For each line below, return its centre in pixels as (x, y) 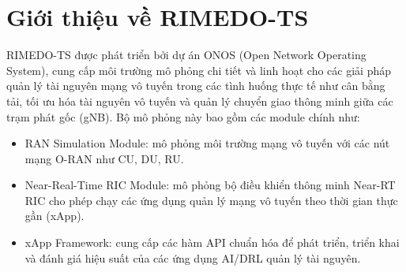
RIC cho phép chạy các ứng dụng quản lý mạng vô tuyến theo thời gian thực (211, 200)
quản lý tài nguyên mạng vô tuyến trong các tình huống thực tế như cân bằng (196, 86)
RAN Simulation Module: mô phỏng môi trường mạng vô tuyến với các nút (207, 143)
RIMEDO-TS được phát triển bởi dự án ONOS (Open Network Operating (186, 55)
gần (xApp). (55, 216)
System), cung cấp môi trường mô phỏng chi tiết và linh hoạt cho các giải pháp (199, 70)
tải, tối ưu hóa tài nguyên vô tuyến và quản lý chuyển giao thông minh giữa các (200, 101)
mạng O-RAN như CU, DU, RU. (104, 158)
